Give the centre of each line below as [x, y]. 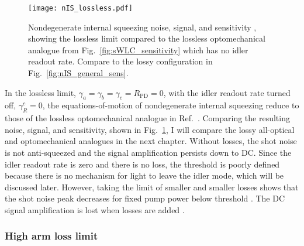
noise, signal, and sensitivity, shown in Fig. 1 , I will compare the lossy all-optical [150, 129]
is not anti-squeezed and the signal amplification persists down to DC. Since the [148, 152]
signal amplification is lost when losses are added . [95, 209]
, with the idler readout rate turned [227, 92]
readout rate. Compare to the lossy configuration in [120, 61]
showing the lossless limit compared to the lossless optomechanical [147, 38]
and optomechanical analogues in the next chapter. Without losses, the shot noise [151, 141]
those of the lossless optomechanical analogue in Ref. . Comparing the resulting [147, 118]
